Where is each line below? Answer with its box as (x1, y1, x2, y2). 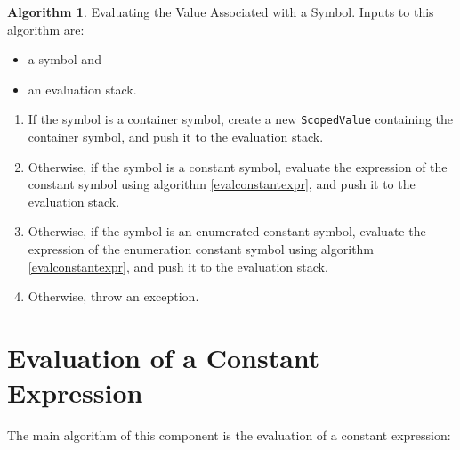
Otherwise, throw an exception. (28, 287, 199, 306)
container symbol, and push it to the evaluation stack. (28, 127, 324, 146)
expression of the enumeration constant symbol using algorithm (28, 240, 375, 258)
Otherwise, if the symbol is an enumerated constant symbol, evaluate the (28, 222, 426, 241)
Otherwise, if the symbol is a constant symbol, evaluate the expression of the (28, 157, 448, 176)
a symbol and (28, 50, 101, 69)
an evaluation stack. (28, 79, 137, 98)
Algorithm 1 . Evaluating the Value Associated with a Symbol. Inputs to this (7, 3, 434, 20)
